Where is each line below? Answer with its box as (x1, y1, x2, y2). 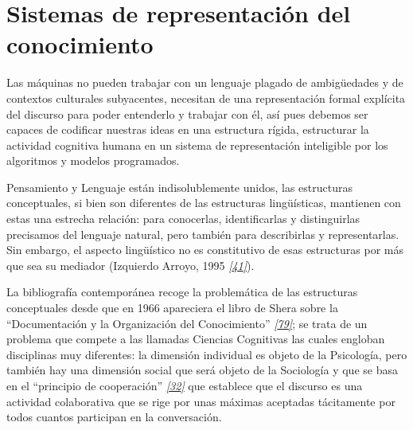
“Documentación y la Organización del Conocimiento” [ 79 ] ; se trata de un (6, 315, 368, 331)
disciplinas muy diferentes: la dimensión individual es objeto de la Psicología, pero (6, 346, 407, 362)
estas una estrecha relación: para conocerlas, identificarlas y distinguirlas (6, 210, 360, 227)
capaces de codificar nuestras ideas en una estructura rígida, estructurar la (6, 121, 369, 138)
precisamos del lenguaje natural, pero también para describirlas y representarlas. (6, 225, 399, 242)
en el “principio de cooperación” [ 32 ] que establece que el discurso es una (6, 377, 363, 393)
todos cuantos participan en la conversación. (6, 408, 222, 425)
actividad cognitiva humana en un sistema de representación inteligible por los (6, 136, 388, 153)
